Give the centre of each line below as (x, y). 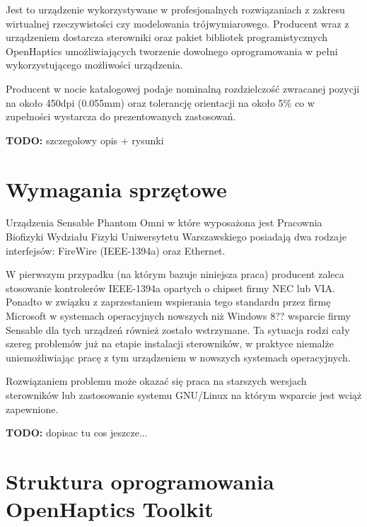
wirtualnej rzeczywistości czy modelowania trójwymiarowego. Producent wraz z (177, 23)
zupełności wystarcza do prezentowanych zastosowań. (121, 116)
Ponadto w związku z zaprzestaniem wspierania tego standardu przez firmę (168, 302)
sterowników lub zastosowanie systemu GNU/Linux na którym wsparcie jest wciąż (184, 395)
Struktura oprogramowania (140, 481)
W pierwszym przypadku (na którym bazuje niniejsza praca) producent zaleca (175, 274)
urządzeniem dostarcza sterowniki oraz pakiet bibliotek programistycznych (167, 37)
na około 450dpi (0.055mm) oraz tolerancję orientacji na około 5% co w (160, 102)
